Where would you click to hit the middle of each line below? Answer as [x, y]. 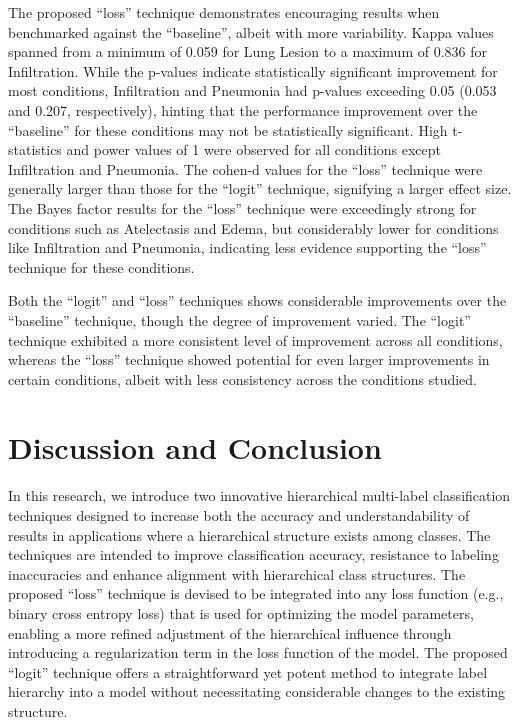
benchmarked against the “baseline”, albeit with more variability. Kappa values [251, 31]
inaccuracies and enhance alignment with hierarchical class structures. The [237, 573]
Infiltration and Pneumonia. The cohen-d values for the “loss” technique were [245, 168]
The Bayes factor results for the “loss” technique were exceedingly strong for [242, 207]
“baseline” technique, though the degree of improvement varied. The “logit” [239, 319]
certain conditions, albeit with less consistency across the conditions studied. [242, 378]
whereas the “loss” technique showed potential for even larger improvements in [249, 359]
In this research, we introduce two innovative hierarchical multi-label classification [259, 495]
